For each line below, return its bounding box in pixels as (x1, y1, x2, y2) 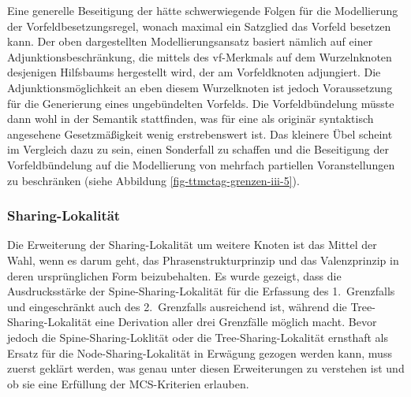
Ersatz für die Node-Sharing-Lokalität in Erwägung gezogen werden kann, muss (7, 344, 392, 361)
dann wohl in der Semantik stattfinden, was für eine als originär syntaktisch (7, 110, 374, 127)
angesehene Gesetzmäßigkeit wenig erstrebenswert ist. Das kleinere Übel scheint (7, 125, 393, 142)
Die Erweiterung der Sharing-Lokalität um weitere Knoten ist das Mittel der (7, 236, 377, 253)
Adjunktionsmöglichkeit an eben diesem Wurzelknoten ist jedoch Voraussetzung (7, 79, 393, 95)
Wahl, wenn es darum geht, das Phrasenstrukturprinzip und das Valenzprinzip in (7, 251, 399, 268)
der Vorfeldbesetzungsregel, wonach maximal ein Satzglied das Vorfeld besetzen (7, 17, 391, 34)
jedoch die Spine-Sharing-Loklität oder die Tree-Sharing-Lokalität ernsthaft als (7, 328, 389, 345)
